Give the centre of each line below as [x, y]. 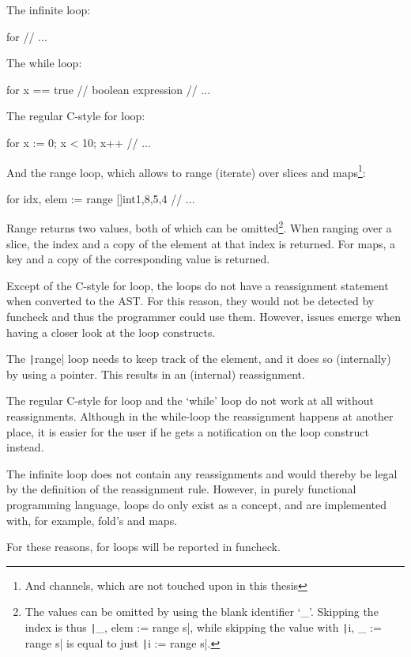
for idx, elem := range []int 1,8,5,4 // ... [101, 198]
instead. [25, 447]
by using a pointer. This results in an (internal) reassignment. [156, 374]
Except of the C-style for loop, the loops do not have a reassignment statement [198, 285]
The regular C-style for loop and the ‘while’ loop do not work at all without [190, 400]
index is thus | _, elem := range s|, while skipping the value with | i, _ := [203, 627]
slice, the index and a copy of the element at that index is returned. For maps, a [201, 243]
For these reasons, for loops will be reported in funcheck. [143, 547]
